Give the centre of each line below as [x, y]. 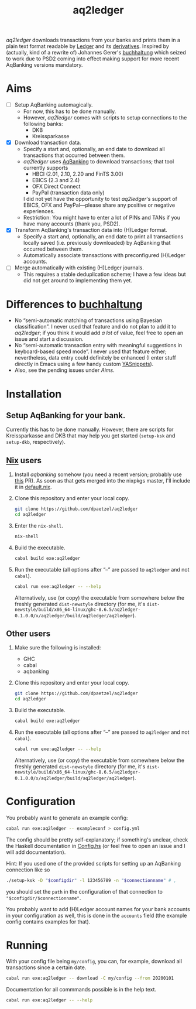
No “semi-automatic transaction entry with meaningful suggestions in [98, 346]
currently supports [46, 168]
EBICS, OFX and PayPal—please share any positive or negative [99, 205]
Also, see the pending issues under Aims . [65, 370]
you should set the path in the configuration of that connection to [84, 891]
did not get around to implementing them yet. [78, 281]
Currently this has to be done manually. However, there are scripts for [90, 430]
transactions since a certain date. [46, 967]
